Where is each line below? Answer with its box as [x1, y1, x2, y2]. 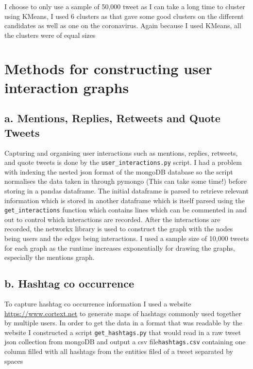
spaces [4, 355, 23, 366]
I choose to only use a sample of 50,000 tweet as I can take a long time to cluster [4, 1, 245, 11]
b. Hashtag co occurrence [4, 276, 134, 291]
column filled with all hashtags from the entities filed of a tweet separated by [4, 346, 233, 356]
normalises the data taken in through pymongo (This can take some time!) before [4, 176, 247, 186]
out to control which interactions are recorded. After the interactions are [4, 214, 220, 224]
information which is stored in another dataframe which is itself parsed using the [4, 195, 245, 205]
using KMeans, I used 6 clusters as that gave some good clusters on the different [4, 11, 244, 21]
